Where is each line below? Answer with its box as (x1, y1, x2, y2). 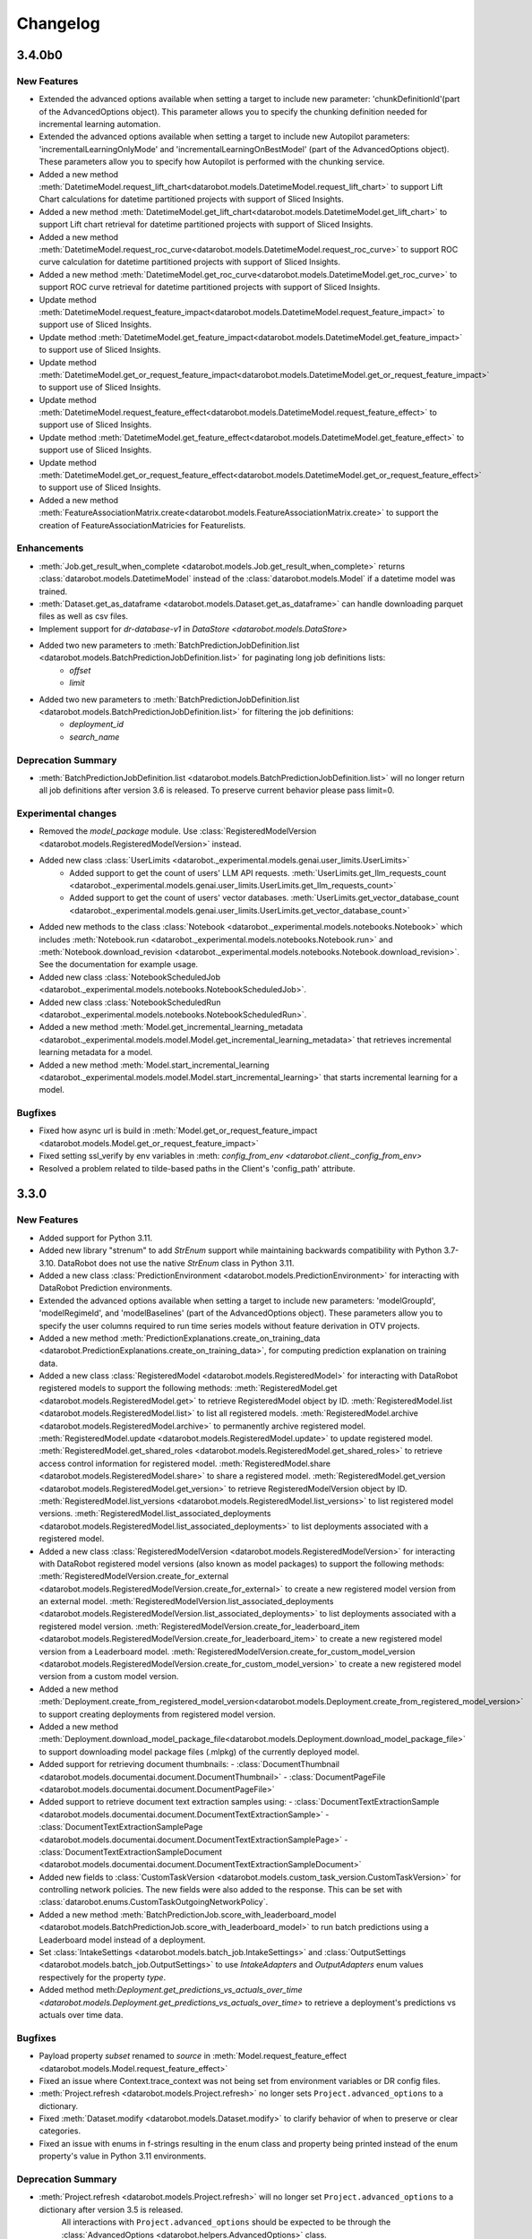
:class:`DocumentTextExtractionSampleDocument (39, 1846, 223, 1857)
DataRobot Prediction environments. (39, 1282, 173, 1293)
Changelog (16, 13, 100, 33)
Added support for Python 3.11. (39, 1232, 153, 1243)
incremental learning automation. (39, 119, 161, 130)
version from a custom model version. (39, 1671, 179, 1682)
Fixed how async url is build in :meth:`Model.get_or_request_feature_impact (39, 1125, 318, 1137)
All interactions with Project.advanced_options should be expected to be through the (61, 2217, 391, 2227)
